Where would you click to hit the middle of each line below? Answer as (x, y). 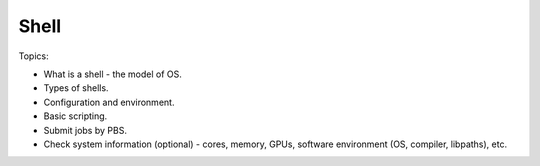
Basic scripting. (75, 116)
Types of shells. (76, 88)
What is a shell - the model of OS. (112, 74)
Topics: (33, 56)
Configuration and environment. (109, 102)
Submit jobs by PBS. (85, 130)
